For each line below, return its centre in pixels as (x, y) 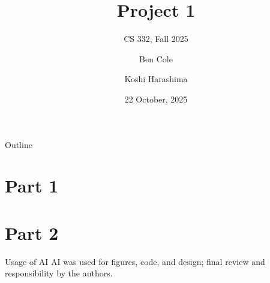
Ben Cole (156, 58)
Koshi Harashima (156, 79)
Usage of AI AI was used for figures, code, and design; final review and (135, 261)
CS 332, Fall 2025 (156, 39)
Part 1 (32, 186)
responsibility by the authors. (59, 273)
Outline (19, 144)
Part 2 (32, 232)
